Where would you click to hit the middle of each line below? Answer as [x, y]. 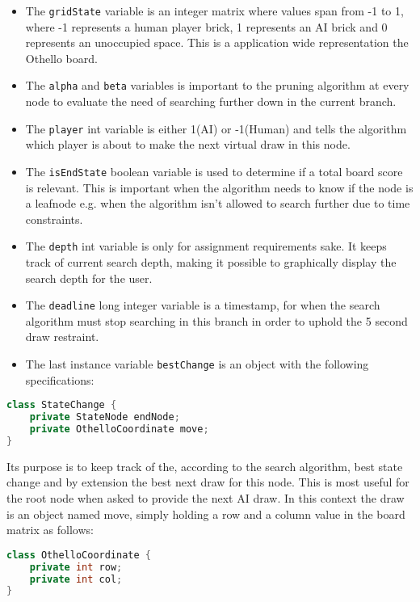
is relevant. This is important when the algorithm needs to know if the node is [219, 187]
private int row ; [76, 567]
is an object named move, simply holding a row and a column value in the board [206, 514]
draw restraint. [62, 337]
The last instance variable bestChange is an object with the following [197, 364]
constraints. [54, 219]
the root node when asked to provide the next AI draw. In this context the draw [206, 498]
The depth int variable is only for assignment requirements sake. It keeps [206, 246]
